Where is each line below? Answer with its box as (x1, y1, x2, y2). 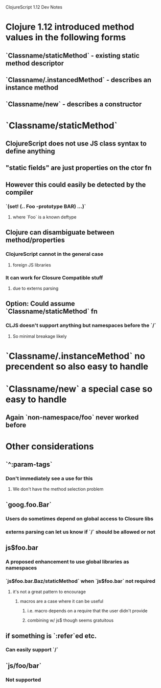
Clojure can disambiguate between (5, 228, 115, 237)
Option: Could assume (5, 299, 75, 308)
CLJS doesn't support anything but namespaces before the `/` (5, 322, 156, 329)
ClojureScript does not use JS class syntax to (5, 139, 147, 148)
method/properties (5, 236, 65, 244)
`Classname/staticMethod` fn (5, 307, 98, 316)
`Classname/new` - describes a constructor (5, 100, 142, 109)
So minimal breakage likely (12, 333, 67, 339)
